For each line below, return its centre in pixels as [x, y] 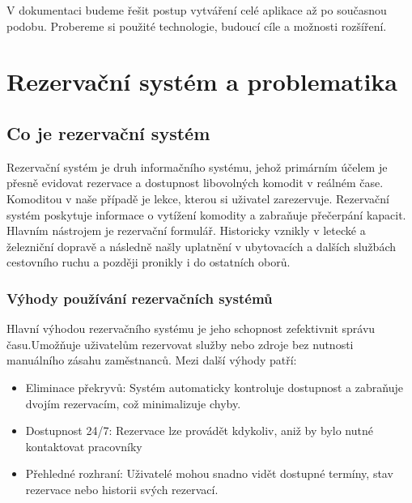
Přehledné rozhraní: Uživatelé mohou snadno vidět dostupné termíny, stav [209, 473]
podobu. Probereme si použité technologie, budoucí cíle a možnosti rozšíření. [197, 26]
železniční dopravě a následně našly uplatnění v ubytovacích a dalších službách [202, 246]
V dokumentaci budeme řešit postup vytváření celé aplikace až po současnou [197, 10]
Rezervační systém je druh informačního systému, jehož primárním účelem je [197, 166]
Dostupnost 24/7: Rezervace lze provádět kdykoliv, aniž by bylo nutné [199, 431]
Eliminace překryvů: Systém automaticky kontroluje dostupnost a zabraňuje [214, 387]
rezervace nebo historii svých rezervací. [122, 489]
